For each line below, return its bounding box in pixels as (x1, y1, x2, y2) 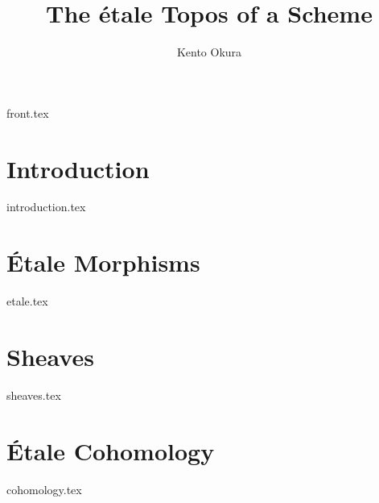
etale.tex (6, 293, 48, 310)
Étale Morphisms (6, 246, 200, 279)
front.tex (6, 104, 49, 121)
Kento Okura (176, 44, 242, 60)
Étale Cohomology (6, 434, 215, 467)
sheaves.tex (6, 386, 61, 403)
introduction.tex (6, 198, 86, 215)
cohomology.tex (6, 480, 82, 497)
